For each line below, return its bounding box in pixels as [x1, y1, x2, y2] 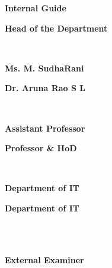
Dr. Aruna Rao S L [5, 82, 86, 94]
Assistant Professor [5, 121, 85, 134]
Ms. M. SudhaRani [5, 61, 84, 74]
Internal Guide [5, 2, 66, 14]
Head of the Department [5, 21, 108, 34]
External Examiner [5, 253, 84, 266]
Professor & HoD [5, 142, 77, 154]
